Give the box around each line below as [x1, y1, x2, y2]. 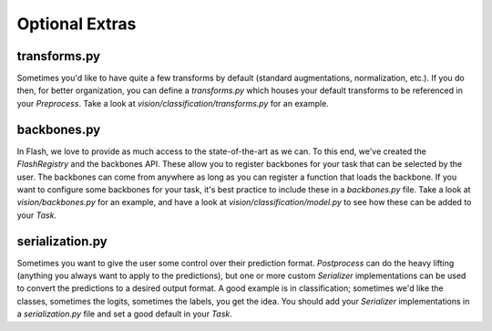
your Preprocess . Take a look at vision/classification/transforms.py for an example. [16, 98, 330, 109]
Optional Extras [16, 14, 137, 34]
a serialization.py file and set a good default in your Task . [16, 308, 232, 319]
